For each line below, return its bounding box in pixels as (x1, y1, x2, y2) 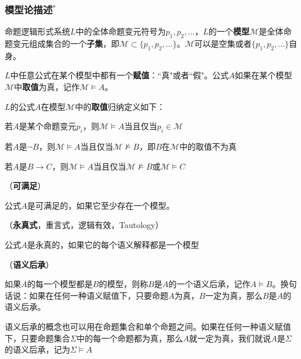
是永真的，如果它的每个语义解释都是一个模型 (27, 238, 199, 250)
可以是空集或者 (194, 37, 252, 50)
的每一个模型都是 (27, 278, 93, 290)
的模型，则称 (99, 278, 148, 290)
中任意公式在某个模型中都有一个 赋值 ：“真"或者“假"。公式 (10, 69, 229, 81)
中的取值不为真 (179, 140, 237, 152)
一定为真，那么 (205, 289, 263, 301)
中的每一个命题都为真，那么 (76, 332, 183, 344)
